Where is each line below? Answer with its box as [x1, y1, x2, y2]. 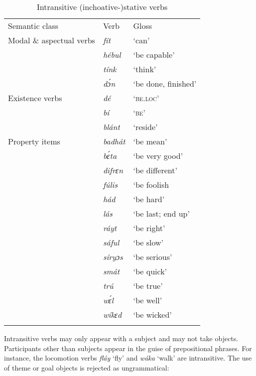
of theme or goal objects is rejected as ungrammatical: [4, 362, 169, 373]
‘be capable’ [133, 49, 175, 60]
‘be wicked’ [133, 309, 172, 320]
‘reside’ [133, 121, 158, 132]
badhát [103, 135, 126, 147]
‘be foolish [133, 179, 169, 190]
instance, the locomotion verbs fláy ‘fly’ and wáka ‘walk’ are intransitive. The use [4, 353, 252, 363]
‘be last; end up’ [133, 208, 190, 219]
